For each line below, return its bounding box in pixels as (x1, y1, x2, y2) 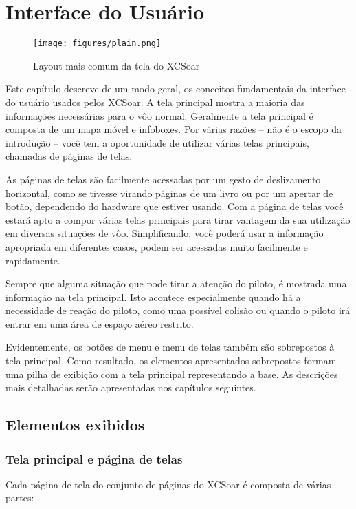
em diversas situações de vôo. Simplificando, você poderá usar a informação (5, 226, 324, 240)
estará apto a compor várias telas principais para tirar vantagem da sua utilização (5, 212, 351, 227)
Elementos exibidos (5, 414, 145, 435)
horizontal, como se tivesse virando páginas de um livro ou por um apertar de (5, 185, 333, 200)
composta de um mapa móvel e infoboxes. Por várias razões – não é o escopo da (5, 122, 342, 136)
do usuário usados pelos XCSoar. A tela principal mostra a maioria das (5, 94, 305, 109)
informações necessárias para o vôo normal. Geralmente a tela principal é (5, 108, 313, 123)
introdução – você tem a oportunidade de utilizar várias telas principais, (5, 135, 309, 149)
